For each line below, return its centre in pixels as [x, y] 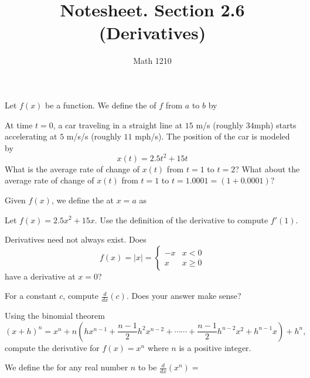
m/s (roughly [220, 125]
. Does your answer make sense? [184, 296]
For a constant [31, 296]
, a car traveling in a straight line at [118, 125]
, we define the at [83, 200]
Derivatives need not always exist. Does [76, 239]
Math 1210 [152, 61]
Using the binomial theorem [55, 316]
